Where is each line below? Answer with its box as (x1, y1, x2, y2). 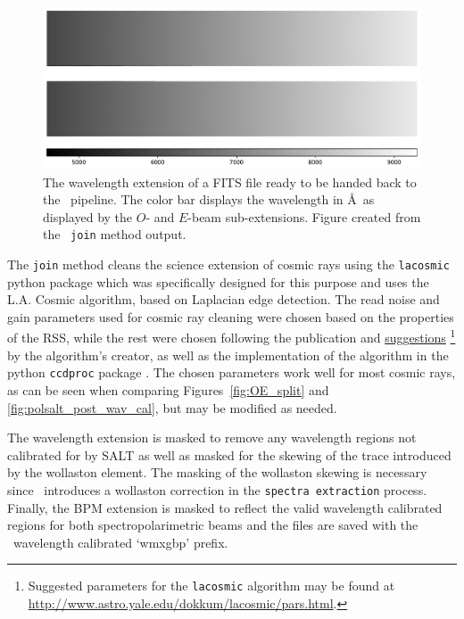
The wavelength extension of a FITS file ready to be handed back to (43, 172, 417, 191)
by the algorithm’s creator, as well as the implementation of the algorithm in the (7, 345, 449, 364)
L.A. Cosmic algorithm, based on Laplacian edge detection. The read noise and (7, 290, 440, 309)
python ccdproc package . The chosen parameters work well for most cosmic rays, (7, 363, 456, 382)
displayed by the (43, 207, 133, 226)
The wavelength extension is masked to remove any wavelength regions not (7, 428, 417, 447)
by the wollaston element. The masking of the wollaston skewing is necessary (7, 463, 427, 482)
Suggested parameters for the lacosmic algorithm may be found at (28, 576, 395, 595)
